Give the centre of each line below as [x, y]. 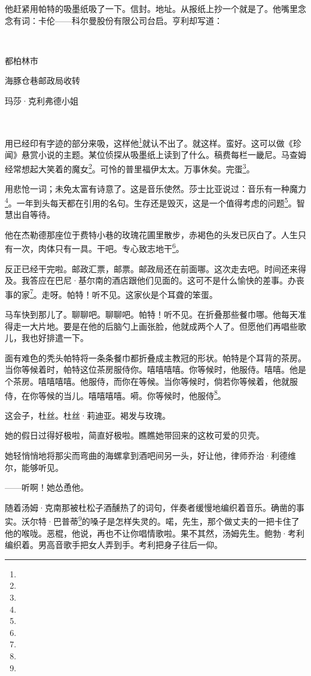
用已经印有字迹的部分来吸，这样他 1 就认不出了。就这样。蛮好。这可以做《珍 [153, 142]
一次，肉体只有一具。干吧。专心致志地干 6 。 [98, 247]
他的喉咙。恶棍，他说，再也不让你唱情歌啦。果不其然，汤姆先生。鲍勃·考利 [155, 533]
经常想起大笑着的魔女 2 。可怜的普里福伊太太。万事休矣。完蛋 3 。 [130, 168]
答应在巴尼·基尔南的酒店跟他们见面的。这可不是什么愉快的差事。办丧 [167, 280]
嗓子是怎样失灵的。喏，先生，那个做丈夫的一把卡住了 [195, 521]
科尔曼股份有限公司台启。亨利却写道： [147, 20]
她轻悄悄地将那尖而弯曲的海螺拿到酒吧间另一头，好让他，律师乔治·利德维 [150, 455]
